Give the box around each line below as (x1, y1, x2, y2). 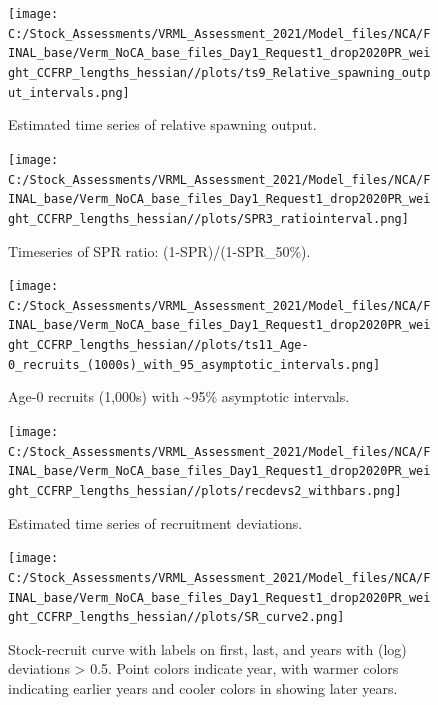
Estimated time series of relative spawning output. (8, 114, 317, 135)
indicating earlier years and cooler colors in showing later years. (8, 678, 398, 698)
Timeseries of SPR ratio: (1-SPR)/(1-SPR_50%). (8, 240, 311, 261)
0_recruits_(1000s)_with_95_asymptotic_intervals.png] (8, 357, 381, 372)
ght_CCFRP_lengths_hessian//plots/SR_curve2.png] (8, 610, 345, 625)
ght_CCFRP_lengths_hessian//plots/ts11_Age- (8, 338, 309, 353)
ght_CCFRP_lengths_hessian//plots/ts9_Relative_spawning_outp (8, 65, 431, 80)
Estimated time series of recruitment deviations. (8, 512, 303, 533)
